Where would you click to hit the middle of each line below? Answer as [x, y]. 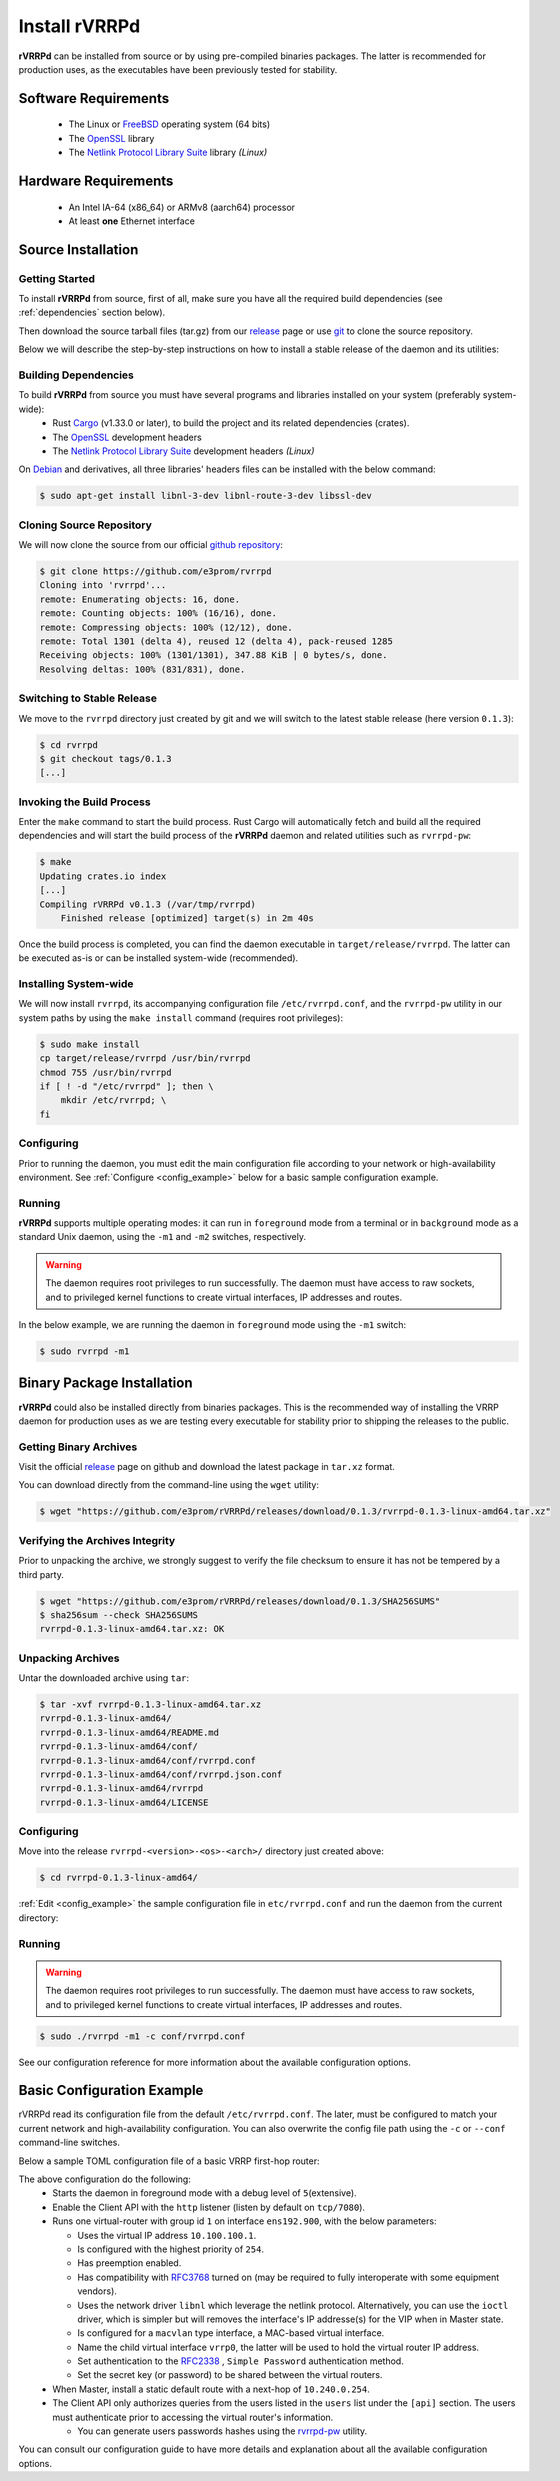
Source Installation [78, 249]
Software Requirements [94, 98]
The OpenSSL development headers [127, 437]
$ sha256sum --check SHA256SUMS [119, 1614]
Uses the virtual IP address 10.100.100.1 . [167, 2235]
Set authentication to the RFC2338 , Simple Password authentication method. [240, 2361]
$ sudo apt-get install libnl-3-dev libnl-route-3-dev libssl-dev [205, 496]
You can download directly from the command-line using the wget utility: [169, 1485]
